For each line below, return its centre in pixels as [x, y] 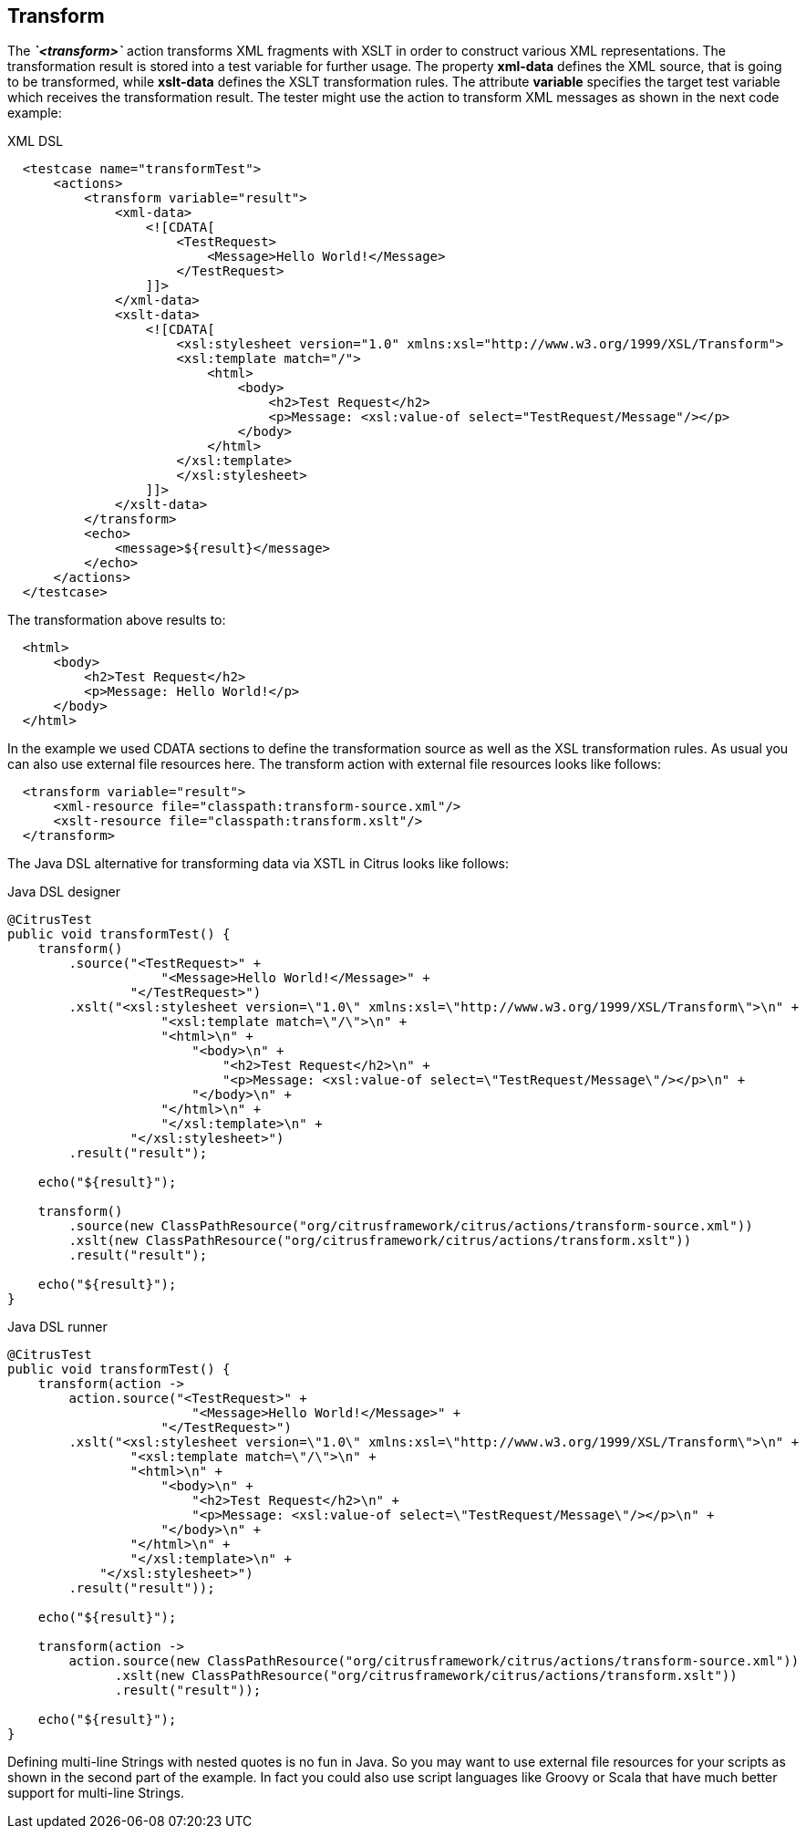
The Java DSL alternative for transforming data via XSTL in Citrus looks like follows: [258, 864]
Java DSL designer [64, 892]
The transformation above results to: [117, 620]
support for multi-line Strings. [96, 1793]
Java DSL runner [57, 1327]
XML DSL [36, 141]
